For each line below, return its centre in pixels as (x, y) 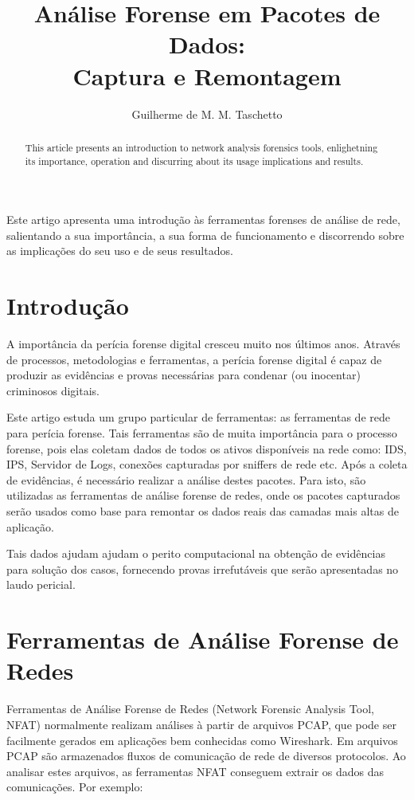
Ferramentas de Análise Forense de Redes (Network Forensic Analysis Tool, (190, 709)
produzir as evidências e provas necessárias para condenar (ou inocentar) (184, 375)
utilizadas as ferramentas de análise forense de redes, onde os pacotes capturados (203, 495)
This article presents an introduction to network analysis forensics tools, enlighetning (201, 147)
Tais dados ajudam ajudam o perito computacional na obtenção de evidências (196, 553)
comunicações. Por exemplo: (75, 787)
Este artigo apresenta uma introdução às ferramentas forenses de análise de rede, (203, 220)
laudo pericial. (41, 584)
